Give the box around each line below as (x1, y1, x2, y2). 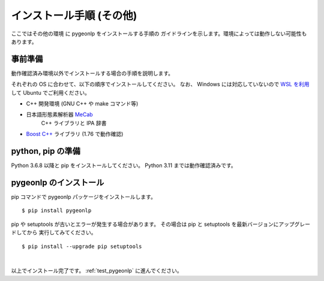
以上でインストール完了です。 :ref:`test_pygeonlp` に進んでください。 (11, 267, 182, 274)
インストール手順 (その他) (11, 9, 137, 22)
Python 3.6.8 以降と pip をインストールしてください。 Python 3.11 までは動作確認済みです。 (11, 162, 236, 169)
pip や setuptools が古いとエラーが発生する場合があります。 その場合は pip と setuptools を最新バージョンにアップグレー (11, 220, 310, 228)
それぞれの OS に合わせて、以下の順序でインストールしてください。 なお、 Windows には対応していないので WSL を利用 (11, 81, 310, 88)
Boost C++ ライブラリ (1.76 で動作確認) (26, 131, 124, 138)
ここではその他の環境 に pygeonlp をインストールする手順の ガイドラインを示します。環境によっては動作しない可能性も (11, 30, 307, 37)
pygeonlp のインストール (11, 177, 104, 188)
